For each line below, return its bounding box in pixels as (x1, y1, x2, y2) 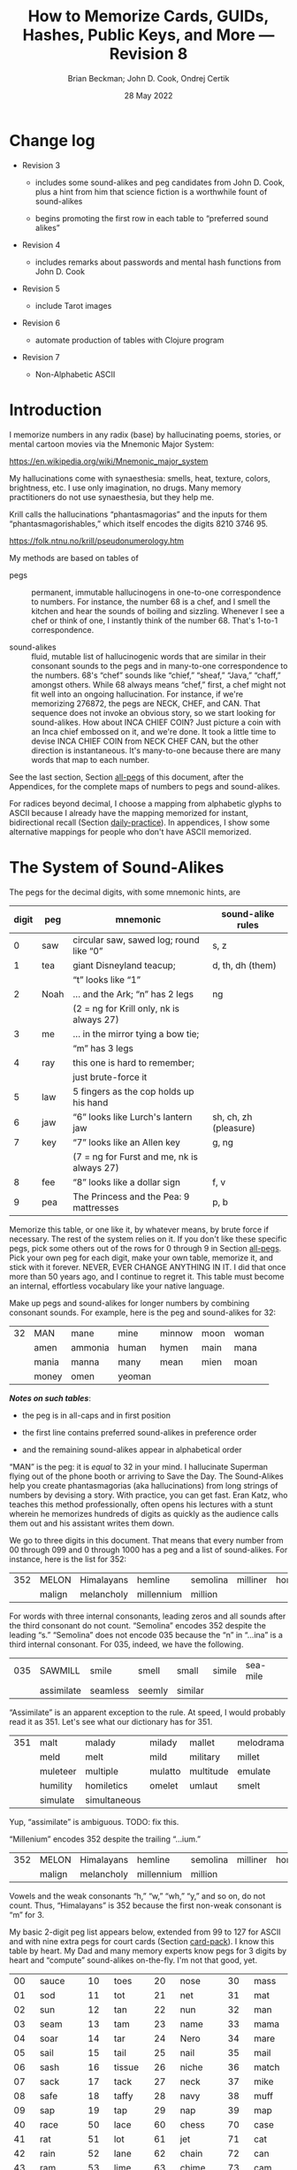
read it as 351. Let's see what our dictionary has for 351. (9, 1716, 213, 1727)
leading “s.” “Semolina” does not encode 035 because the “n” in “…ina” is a (9, 1629, 283, 1640)
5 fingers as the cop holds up (72, 1085, 194, 1097)
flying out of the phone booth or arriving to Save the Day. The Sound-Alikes (9, 1471, 285, 1481)
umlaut (189, 1779, 218, 1791)
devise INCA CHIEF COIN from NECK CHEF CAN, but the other (31, 735, 259, 746)
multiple (85, 1765, 119, 1777)
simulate (39, 1794, 75, 1806)
